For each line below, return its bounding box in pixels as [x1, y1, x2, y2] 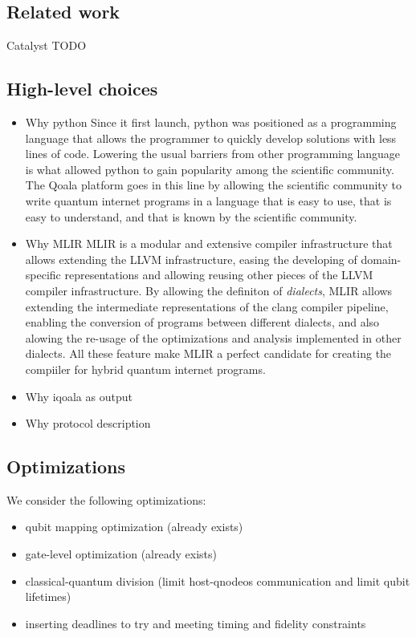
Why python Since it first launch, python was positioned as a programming [25, 114, 397, 130]
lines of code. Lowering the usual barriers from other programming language [25, 145, 401, 162]
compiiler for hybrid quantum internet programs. [25, 360, 266, 377]
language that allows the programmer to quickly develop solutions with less [25, 129, 397, 146]
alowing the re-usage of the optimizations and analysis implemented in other [25, 329, 402, 346]
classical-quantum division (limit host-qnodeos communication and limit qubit [25, 572, 410, 589]
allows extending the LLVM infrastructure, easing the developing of [25, 250, 357, 267]
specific [25, 266, 61, 283]
